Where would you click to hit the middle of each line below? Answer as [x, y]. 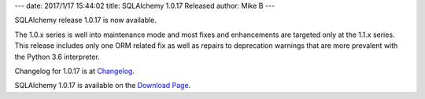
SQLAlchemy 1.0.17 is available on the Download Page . [103, 86]
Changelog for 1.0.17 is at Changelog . [75, 71]
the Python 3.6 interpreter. [57, 57]
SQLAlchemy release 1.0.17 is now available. [86, 20]
